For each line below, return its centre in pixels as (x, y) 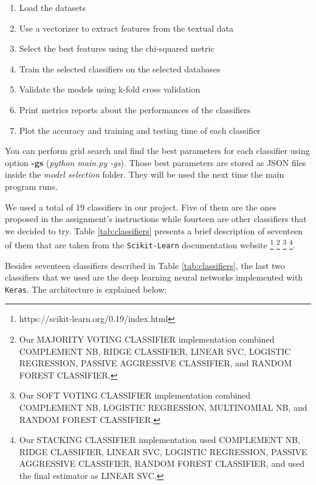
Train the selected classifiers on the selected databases (120, 68)
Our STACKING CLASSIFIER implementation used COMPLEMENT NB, (160, 440)
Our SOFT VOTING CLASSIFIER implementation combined (135, 395)
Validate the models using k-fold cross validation (110, 89)
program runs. (31, 186)
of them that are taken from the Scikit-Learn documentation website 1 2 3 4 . (150, 244)
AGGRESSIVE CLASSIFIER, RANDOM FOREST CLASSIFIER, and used (162, 463)
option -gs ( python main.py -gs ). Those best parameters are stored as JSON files (156, 162)
